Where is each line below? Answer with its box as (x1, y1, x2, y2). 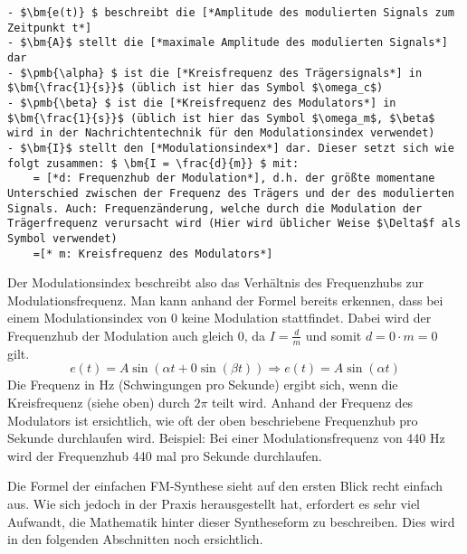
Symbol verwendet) (7, 231, 118, 245)
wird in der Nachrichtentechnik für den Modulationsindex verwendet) (7, 127, 435, 140)
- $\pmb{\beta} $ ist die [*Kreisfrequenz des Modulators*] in (7, 96, 396, 109)
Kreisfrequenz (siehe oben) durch (7, 392, 190, 411)
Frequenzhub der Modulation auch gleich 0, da (7, 325, 265, 344)
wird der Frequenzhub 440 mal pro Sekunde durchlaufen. (7, 446, 322, 465)
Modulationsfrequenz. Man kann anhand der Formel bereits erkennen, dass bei (7, 290, 443, 309)
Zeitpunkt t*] (7, 21, 92, 34)
